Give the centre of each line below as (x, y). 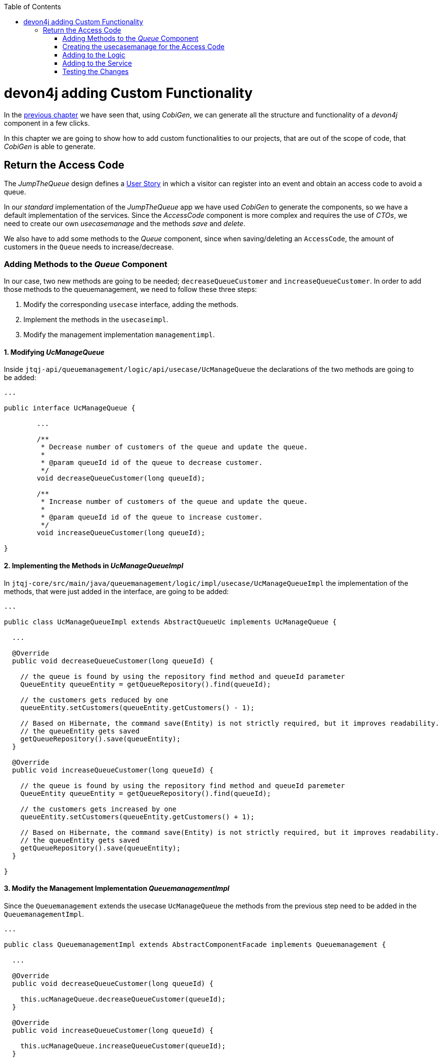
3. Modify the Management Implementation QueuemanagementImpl (117, 888)
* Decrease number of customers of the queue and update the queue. (174, 447)
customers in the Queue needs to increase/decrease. (89, 247)
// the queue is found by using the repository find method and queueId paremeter (183, 785)
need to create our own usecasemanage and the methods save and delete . (125, 224)
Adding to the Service (97, 63)
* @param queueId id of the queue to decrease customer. (152, 463)
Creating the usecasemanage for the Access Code (144, 47)
